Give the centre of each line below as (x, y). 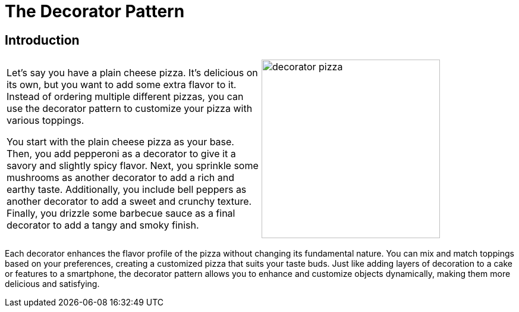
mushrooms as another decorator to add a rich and (120, 178)
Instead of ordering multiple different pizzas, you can (125, 97)
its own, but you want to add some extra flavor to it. (122, 85)
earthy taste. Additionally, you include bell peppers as (127, 190)
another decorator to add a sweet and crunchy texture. (129, 202)
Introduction (42, 40)
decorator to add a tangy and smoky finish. (103, 225)
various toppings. (45, 121)
